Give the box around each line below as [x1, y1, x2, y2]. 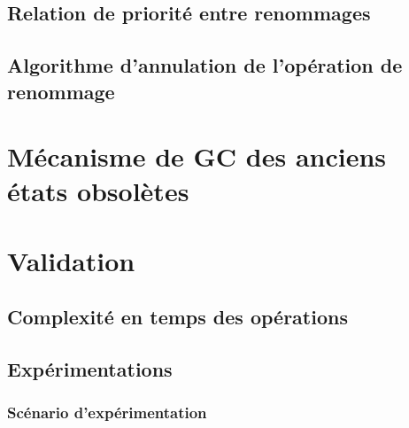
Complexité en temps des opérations [7, 303, 348, 331]
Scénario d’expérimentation [7, 401, 207, 424]
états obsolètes [7, 173, 189, 209]
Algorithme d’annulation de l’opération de [7, 51, 403, 79]
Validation [7, 242, 135, 278]
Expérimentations [7, 355, 173, 383]
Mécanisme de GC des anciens [7, 138, 387, 175]
